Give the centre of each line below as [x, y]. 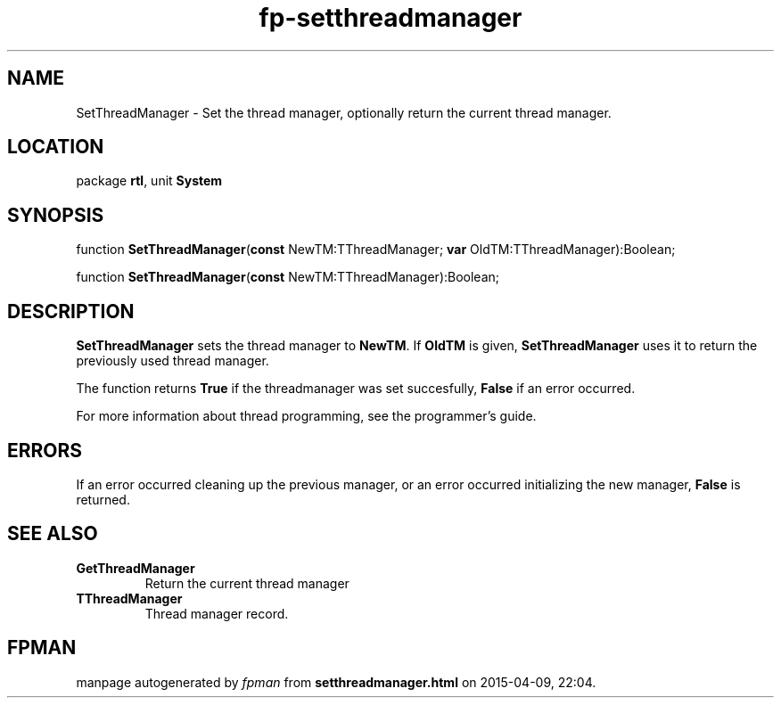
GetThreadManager [136, 568]
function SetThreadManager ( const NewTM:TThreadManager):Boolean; [288, 277]
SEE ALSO [53, 534]
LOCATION [56, 147]
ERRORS [45, 450]
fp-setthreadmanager [390, 18]
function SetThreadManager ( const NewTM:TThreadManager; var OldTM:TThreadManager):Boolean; [376, 250]
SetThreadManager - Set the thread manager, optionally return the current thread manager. [344, 112]
